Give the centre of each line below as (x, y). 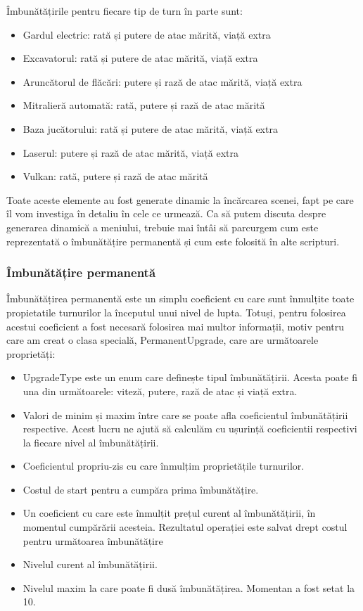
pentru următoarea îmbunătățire (93, 540)
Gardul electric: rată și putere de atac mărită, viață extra (147, 34)
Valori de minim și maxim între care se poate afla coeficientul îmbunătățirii (185, 414)
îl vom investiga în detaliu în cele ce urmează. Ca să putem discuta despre (166, 213)
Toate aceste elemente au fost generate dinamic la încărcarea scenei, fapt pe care (180, 199)
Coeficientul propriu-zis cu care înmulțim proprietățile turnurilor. (164, 466)
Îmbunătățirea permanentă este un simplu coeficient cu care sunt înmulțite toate (180, 298)
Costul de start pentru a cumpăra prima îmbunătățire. (141, 489)
